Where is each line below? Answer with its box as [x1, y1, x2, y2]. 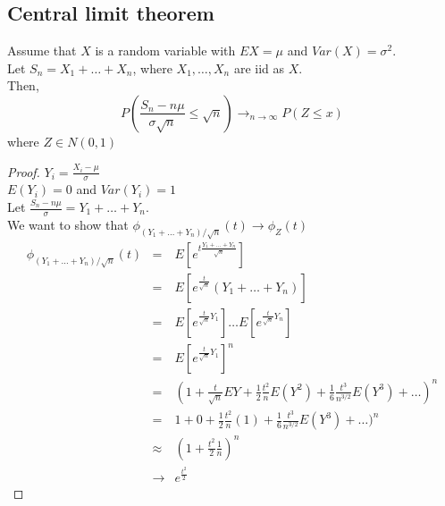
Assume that [7, 41, 77, 60]
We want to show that [7, 215, 129, 233]
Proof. [7, 162, 40, 181]
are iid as [233, 58, 285, 77]
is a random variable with [95, 41, 236, 60]
